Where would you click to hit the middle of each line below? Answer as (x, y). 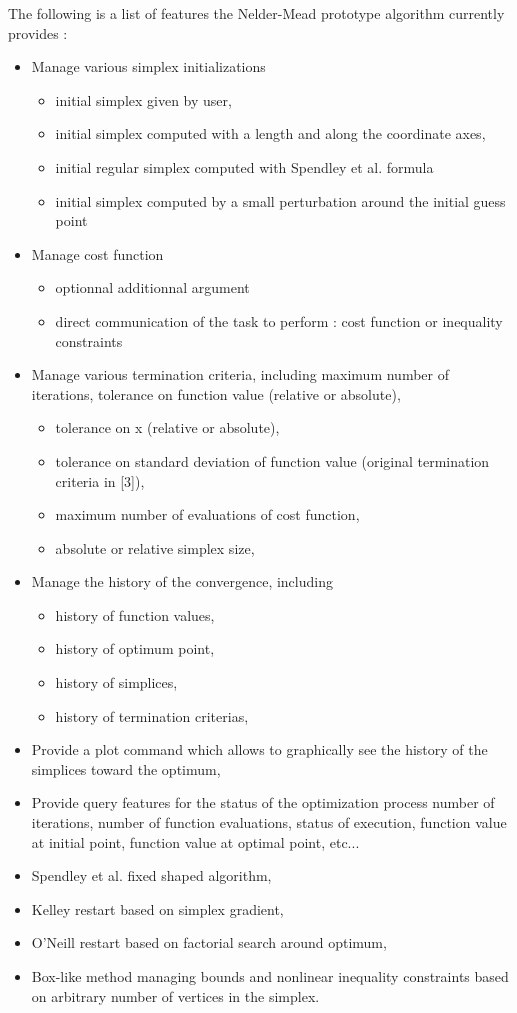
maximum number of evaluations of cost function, (207, 514)
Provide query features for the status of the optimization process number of (263, 802)
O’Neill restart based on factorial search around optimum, (209, 942)
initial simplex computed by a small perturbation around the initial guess (280, 200)
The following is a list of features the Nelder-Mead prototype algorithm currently (256, 13)
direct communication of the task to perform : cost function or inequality (279, 320)
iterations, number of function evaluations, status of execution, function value (269, 822)
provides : (38, 32)
